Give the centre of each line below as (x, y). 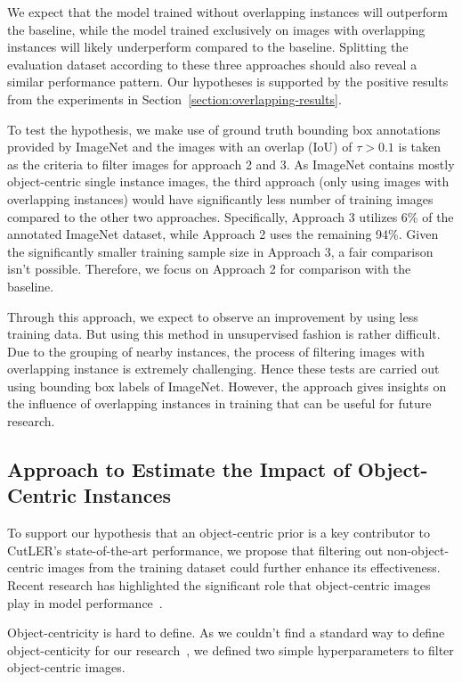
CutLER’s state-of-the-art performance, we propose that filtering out (195, 550)
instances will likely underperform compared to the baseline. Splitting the (208, 47)
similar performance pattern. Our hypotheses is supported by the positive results (228, 82)
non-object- (418, 550)
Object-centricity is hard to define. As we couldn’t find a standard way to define (226, 633)
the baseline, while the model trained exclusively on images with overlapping (216, 29)
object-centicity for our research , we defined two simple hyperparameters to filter (231, 649)
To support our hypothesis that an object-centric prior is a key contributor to (219, 533)
